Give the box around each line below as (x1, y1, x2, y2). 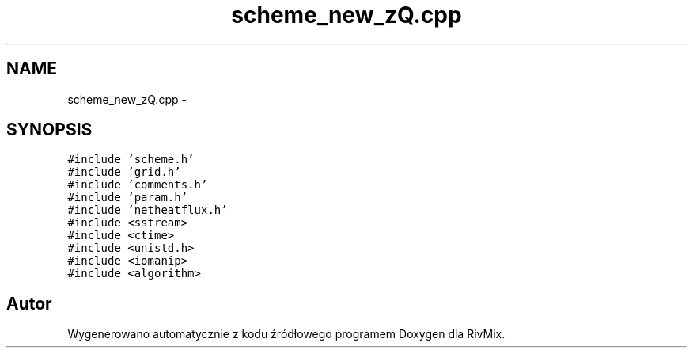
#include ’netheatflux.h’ (67, 204, 228, 217)
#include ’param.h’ (67, 191, 188, 204)
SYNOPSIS (6, 120, 93, 140)
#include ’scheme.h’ (67, 153, 195, 166)
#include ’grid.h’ (67, 166, 181, 179)
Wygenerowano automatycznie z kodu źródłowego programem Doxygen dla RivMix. (67, 327, 506, 341)
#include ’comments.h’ (67, 178, 208, 192)
